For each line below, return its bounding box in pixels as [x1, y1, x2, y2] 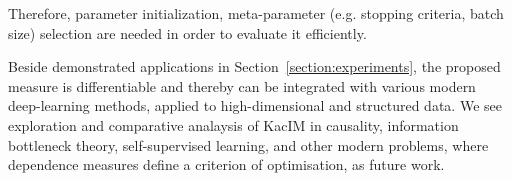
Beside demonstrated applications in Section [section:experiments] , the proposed [8, 56, 501, 77]
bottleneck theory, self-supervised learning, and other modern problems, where [8, 134, 489, 155]
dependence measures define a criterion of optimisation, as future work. [8, 154, 445, 175]
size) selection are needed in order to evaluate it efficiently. [8, 22, 367, 43]
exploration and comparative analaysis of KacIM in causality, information [8, 114, 459, 135]
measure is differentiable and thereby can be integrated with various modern [8, 75, 476, 96]
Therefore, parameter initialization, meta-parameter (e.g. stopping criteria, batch [8, 3, 504, 23]
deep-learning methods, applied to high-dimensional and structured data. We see [8, 95, 502, 116]
